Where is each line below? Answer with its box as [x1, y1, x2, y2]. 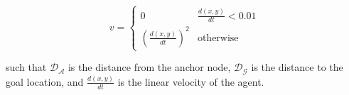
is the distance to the [251, 60, 343, 74]
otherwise [197, 33, 239, 43]
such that [6, 60, 47, 74]
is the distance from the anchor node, [68, 60, 231, 74]
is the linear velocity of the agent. [117, 74, 264, 89]
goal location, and [6, 74, 84, 89]
